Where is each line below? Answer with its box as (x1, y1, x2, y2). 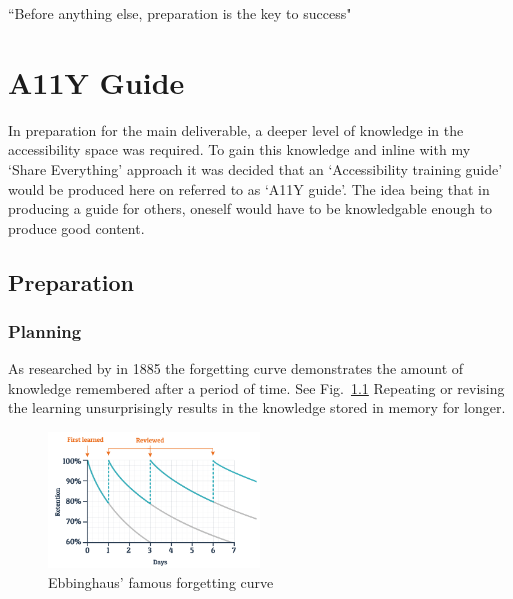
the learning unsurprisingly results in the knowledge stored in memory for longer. (8, 397, 506, 418)
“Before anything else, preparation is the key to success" (8, 3, 352, 23)
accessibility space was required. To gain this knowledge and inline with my (8, 139, 471, 160)
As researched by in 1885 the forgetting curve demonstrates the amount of (8, 358, 464, 379)
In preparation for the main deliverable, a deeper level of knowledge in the (8, 119, 464, 140)
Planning (8, 318, 82, 343)
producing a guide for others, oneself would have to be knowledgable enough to (8, 198, 493, 219)
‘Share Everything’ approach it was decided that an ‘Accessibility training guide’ (8, 158, 503, 179)
